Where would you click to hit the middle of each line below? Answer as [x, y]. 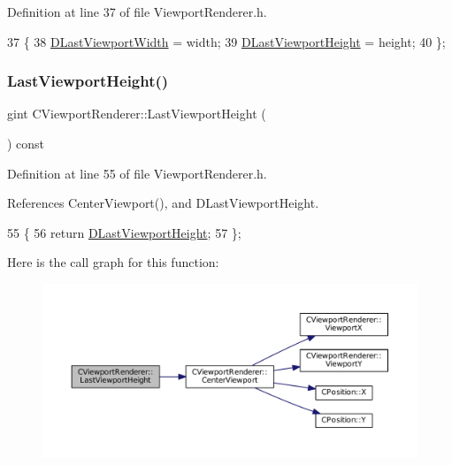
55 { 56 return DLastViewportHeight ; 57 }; [124, 232]
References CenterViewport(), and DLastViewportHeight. [163, 203]
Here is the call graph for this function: [113, 262]
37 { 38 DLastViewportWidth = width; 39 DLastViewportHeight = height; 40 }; [226, 41]
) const [26, 143]
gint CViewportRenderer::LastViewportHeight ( [137, 114]
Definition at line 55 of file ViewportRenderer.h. [137, 173]
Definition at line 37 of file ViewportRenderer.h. [137, 11]
